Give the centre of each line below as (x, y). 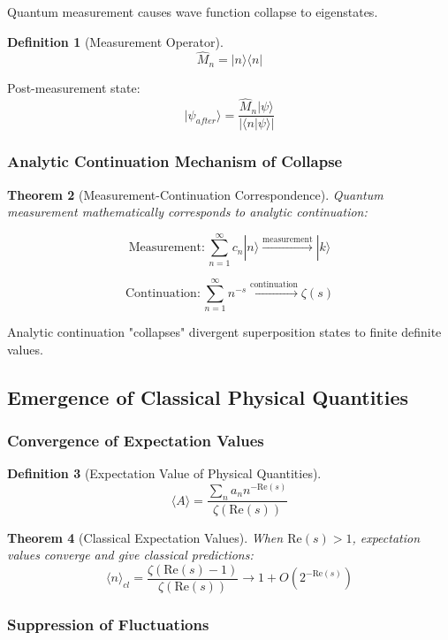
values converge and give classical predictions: (130, 555)
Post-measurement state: (74, 88)
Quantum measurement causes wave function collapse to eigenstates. (193, 11)
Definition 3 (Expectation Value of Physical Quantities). (164, 473)
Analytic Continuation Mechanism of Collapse (175, 161)
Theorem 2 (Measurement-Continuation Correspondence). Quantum (195, 194)
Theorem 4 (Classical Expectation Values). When (145, 537)
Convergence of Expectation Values (136, 440)
